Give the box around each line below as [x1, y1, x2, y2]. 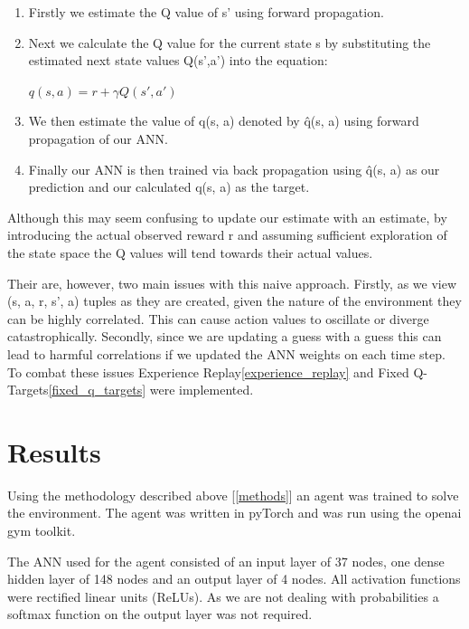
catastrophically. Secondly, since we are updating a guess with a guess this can [7, 327, 442, 346]
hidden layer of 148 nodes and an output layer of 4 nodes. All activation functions [7, 569, 461, 588]
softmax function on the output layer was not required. [7, 605, 313, 624]
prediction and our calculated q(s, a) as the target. [28, 177, 310, 196]
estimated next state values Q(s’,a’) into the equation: [28, 51, 328, 70]
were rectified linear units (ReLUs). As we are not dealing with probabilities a [7, 586, 439, 605]
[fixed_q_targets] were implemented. [48, 380, 254, 399]
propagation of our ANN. [28, 129, 168, 148]
